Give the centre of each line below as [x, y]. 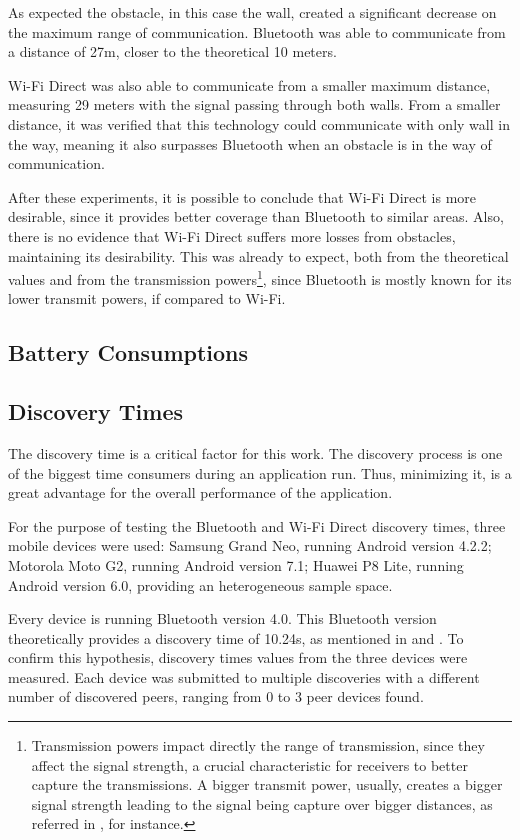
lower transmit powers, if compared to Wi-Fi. [147, 298]
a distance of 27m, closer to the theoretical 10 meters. [172, 51]
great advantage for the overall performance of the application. [200, 492]
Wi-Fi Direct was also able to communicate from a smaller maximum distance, [249, 84]
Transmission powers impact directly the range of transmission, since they [258, 745]
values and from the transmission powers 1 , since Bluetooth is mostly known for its [260, 277]
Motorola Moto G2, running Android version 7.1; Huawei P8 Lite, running [236, 564]
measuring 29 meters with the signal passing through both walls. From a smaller [254, 104]
